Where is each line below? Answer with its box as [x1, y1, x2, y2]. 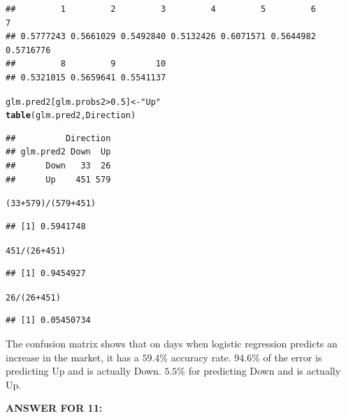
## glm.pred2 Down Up [6, 147, 111, 157]
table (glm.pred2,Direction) [6, 110, 136, 121]
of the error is [263, 349, 322, 364]
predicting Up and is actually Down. [6, 363, 161, 378]
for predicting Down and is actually [188, 363, 341, 378]
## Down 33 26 [6, 161, 111, 171]
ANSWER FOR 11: [6, 401, 103, 415]
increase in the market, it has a [6, 349, 139, 364]
